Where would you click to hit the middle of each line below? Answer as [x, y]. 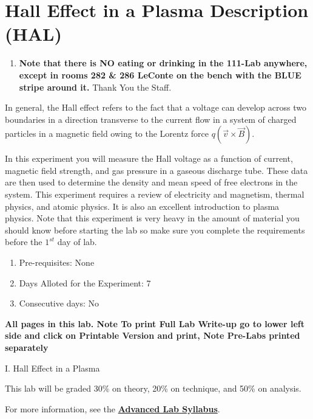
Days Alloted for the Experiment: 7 [85, 282]
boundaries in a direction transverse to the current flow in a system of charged [151, 119]
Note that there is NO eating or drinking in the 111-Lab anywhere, [163, 63]
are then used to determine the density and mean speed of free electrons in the [151, 182]
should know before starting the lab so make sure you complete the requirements [155, 230]
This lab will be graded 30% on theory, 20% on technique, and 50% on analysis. [153, 388]
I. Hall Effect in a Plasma [52, 368]
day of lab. [77, 242]
